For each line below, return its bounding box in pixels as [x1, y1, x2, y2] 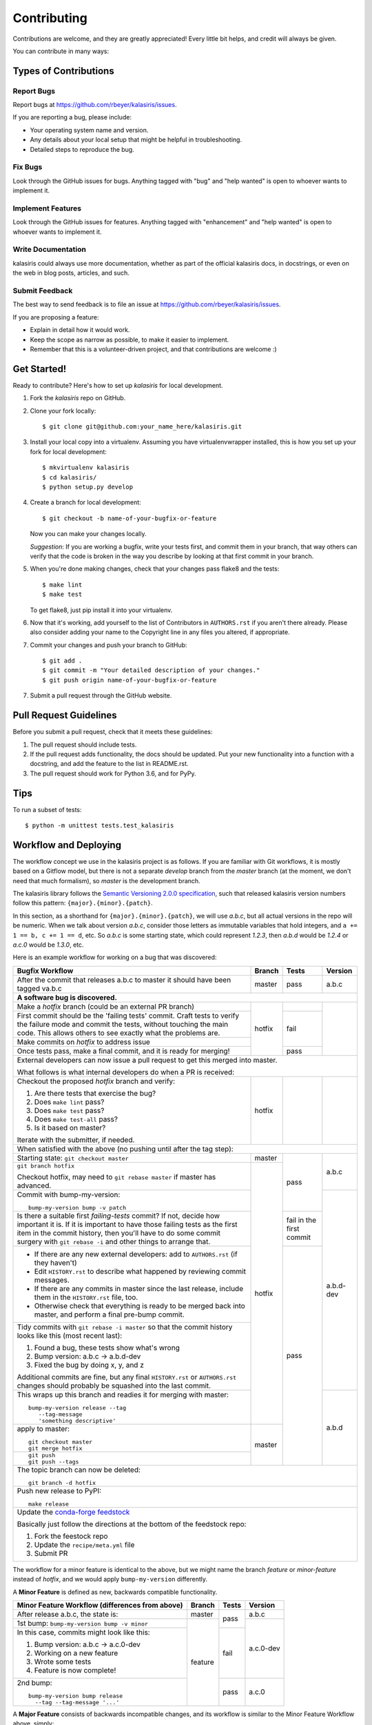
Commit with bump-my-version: [17, 1190, 121, 1199]
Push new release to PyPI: [17, 1486, 102, 1495]
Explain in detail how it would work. [30, 326, 130, 334]
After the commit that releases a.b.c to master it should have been [17, 975, 231, 985]
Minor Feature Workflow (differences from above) [17, 1600, 183, 1610]
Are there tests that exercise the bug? [34, 1088, 156, 1098]
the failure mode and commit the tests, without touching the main [17, 1019, 229, 1029]
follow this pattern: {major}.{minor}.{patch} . [12, 899, 153, 907]
